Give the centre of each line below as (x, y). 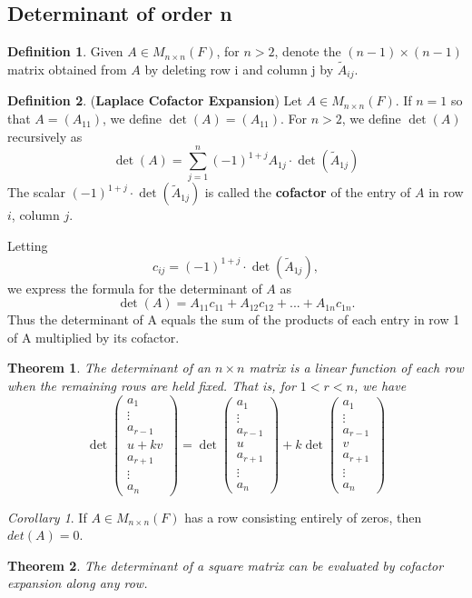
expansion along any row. (78, 583)
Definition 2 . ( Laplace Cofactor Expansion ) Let (155, 100)
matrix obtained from (67, 70)
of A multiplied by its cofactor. (93, 337)
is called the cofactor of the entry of (308, 192)
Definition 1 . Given (65, 51)
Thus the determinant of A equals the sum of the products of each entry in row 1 (234, 319)
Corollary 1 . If (47, 517)
